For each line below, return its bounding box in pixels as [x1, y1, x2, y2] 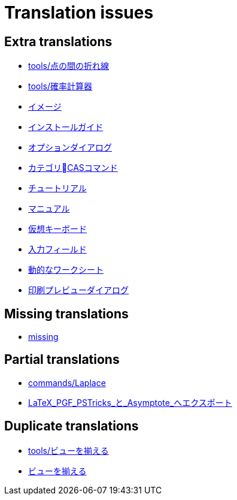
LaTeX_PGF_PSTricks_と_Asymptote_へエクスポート [28, 397, 232, 408]
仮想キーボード [28, 224, 87, 234]
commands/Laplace [28, 377, 106, 388]
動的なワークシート [28, 264, 104, 275]
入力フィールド [28, 244, 87, 255]
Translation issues [4, 2, 154, 23]
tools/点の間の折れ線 [28, 61, 110, 71]
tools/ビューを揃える [28, 445, 109, 456]
